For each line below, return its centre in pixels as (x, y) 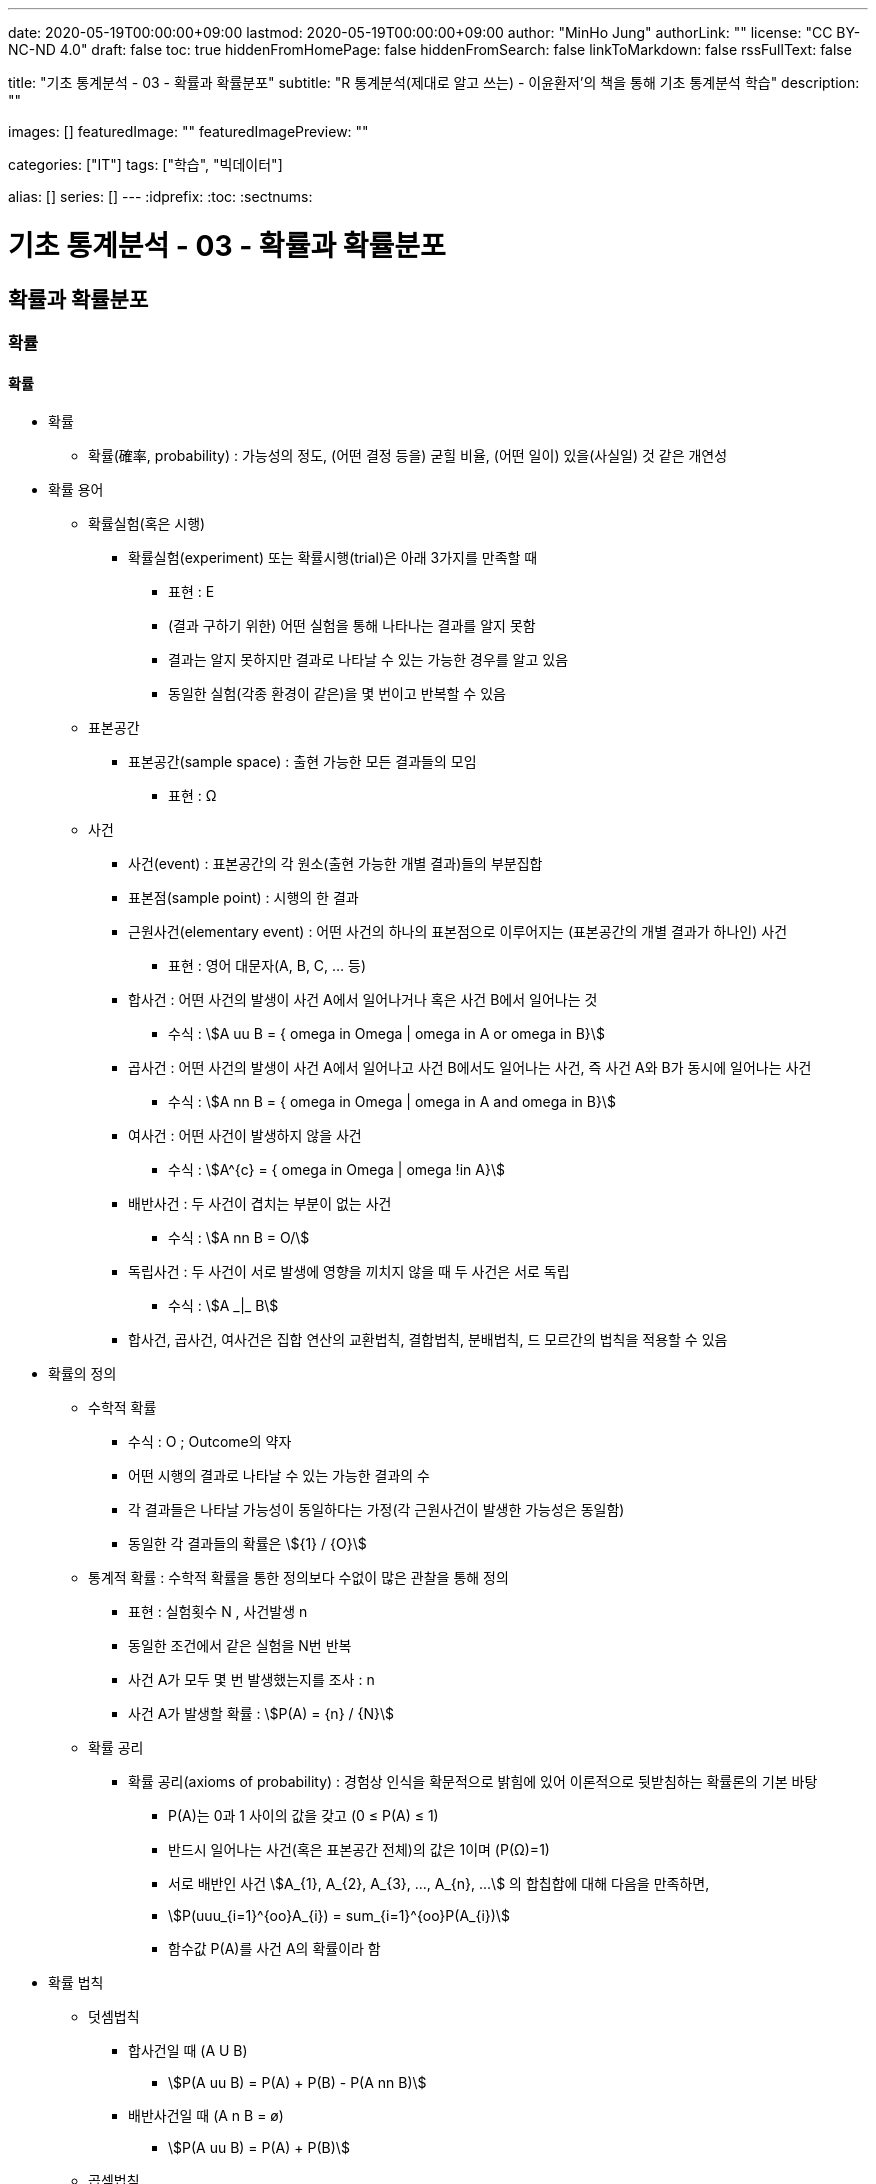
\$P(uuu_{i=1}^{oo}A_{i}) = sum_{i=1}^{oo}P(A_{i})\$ (339, 1916)
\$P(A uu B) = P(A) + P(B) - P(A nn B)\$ (297, 2083)
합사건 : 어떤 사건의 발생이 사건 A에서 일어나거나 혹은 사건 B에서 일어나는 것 (363, 1000)
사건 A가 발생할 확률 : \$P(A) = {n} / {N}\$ (261, 1714)
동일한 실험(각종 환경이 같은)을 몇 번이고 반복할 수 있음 (337, 694)
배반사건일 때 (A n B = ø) (206, 2116)
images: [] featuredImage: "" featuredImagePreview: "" (188, 131)
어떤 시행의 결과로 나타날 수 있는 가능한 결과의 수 (279, 1476)
